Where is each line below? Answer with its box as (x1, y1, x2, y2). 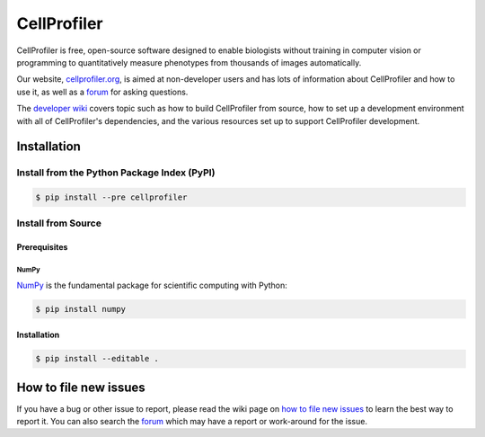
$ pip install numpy (35, 304, 126, 314)
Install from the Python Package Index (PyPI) (16, 166, 216, 179)
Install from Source (16, 217, 102, 229)
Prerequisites (16, 242, 68, 253)
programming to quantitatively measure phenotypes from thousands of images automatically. (16, 57, 362, 67)
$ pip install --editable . (35, 353, 159, 364)
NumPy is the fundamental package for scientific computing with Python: (16, 280, 287, 290)
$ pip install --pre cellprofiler (35, 192, 188, 202)
